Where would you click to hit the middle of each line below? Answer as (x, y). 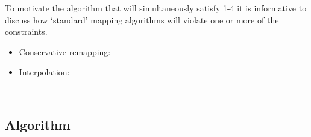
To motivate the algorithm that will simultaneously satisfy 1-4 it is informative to (156, 8)
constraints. (26, 32)
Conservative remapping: (65, 51)
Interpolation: (44, 72)
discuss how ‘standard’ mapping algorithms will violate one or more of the (142, 20)
